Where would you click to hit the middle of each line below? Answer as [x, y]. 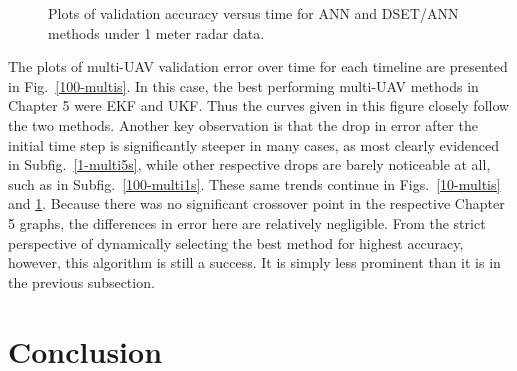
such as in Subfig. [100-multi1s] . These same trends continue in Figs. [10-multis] [254, 183]
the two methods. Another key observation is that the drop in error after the [243, 124]
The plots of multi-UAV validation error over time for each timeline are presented [258, 66]
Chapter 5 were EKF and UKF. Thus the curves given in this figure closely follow [259, 105]
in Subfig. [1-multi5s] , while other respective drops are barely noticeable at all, [249, 164]
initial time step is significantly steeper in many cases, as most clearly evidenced [254, 144]
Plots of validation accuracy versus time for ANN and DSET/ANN [253, 13]
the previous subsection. [81, 281]
